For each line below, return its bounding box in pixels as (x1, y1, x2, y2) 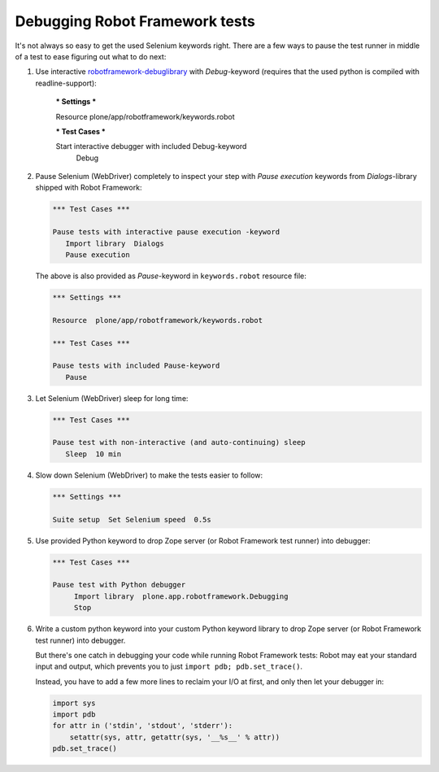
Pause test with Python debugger (52, 580, 186, 590)
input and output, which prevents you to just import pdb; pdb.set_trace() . (35, 661, 303, 671)
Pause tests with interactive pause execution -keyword (52, 228, 280, 237)
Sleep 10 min (65, 449, 122, 459)
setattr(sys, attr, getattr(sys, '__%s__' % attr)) (69, 732, 280, 742)
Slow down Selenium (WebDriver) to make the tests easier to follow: (35, 470, 263, 480)
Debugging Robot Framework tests (15, 12, 256, 30)
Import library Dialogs (65, 238, 164, 248)
